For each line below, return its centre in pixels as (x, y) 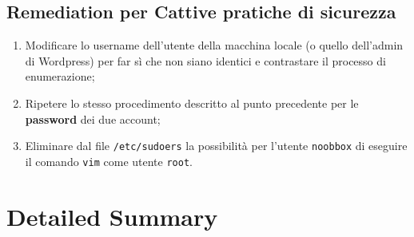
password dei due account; (93, 118)
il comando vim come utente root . (109, 161)
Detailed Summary (112, 216)
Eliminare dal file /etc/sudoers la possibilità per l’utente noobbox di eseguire (216, 146)
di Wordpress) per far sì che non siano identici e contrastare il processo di (205, 60)
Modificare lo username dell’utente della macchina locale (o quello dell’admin (214, 45)
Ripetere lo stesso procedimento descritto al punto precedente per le (192, 103)
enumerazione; (60, 76)
